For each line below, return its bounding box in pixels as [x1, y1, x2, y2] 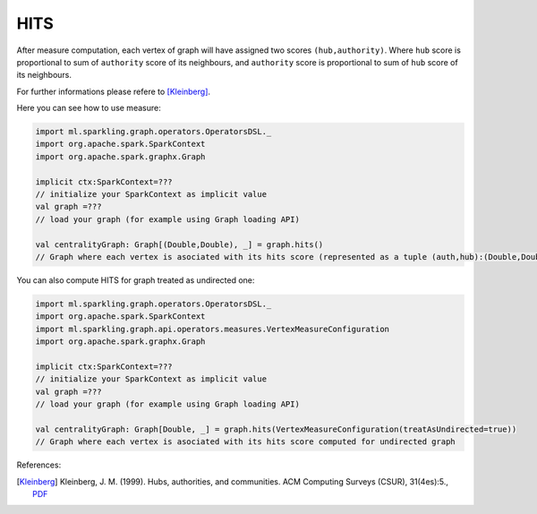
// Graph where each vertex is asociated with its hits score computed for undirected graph [35, 437, 456, 447]
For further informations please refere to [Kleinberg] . [16, 86, 210, 97]
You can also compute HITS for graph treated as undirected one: [16, 274, 255, 286]
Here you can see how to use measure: [16, 103, 161, 114]
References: [16, 459, 62, 470]
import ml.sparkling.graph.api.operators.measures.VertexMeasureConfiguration [35, 323, 389, 334]
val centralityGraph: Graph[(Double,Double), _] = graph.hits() [35, 239, 324, 250]
